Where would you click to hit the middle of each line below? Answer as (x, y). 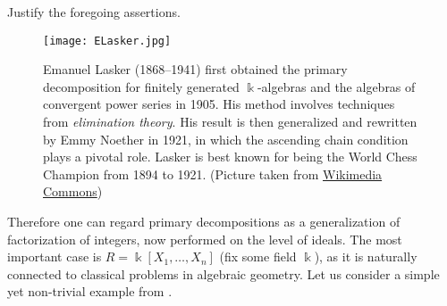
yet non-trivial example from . (90, 291)
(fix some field (258, 256)
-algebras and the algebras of (336, 86)
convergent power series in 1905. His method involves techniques (219, 104)
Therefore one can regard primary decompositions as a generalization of (204, 221)
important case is (55, 256)
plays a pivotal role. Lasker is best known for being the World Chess (230, 157)
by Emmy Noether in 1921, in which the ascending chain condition (226, 139)
